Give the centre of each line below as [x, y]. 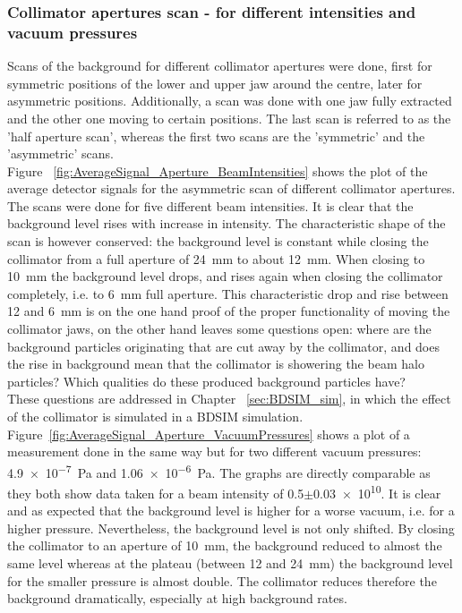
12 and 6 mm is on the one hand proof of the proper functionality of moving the [229, 311]
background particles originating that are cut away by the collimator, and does [223, 346]
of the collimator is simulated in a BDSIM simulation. [155, 417]
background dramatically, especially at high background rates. [177, 598]
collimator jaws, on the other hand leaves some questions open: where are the [219, 329]
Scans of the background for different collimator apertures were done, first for [220, 66]
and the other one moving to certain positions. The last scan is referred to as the [229, 118]
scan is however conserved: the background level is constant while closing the [218, 241]
